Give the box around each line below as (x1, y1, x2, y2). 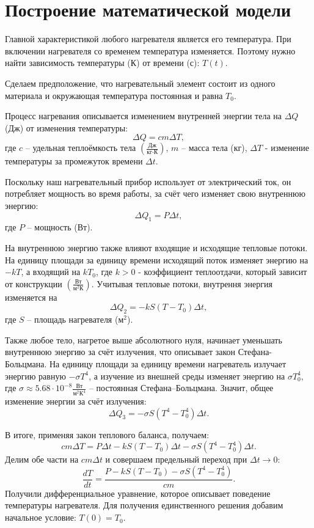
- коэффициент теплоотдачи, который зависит (138, 265, 307, 278)
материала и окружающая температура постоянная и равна (5, 89, 223, 101)
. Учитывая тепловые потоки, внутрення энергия (91, 277, 272, 290)
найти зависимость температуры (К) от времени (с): (5, 56, 200, 69)
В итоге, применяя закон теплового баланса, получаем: (5, 428, 210, 441)
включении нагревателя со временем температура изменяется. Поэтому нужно (5, 44, 296, 57)
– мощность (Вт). (27, 221, 93, 233)
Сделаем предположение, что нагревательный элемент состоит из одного (5, 76, 276, 89)
